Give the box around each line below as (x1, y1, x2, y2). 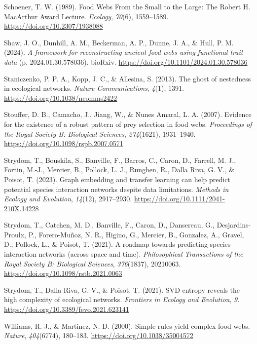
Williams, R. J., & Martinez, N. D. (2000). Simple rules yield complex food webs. (4, 320, 250, 331)
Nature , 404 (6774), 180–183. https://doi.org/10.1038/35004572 (4, 330, 193, 341)
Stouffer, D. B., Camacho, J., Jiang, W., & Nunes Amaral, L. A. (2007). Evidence (4, 109, 252, 119)
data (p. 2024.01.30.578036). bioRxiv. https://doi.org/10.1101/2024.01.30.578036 (4, 56, 248, 67)
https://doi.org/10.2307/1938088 (4, 21, 103, 31)
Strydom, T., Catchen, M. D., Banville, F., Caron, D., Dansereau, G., (4, 220, 215, 230)
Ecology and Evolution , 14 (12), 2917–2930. (4, 193, 132, 204)
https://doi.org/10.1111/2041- (134, 193, 225, 204)
